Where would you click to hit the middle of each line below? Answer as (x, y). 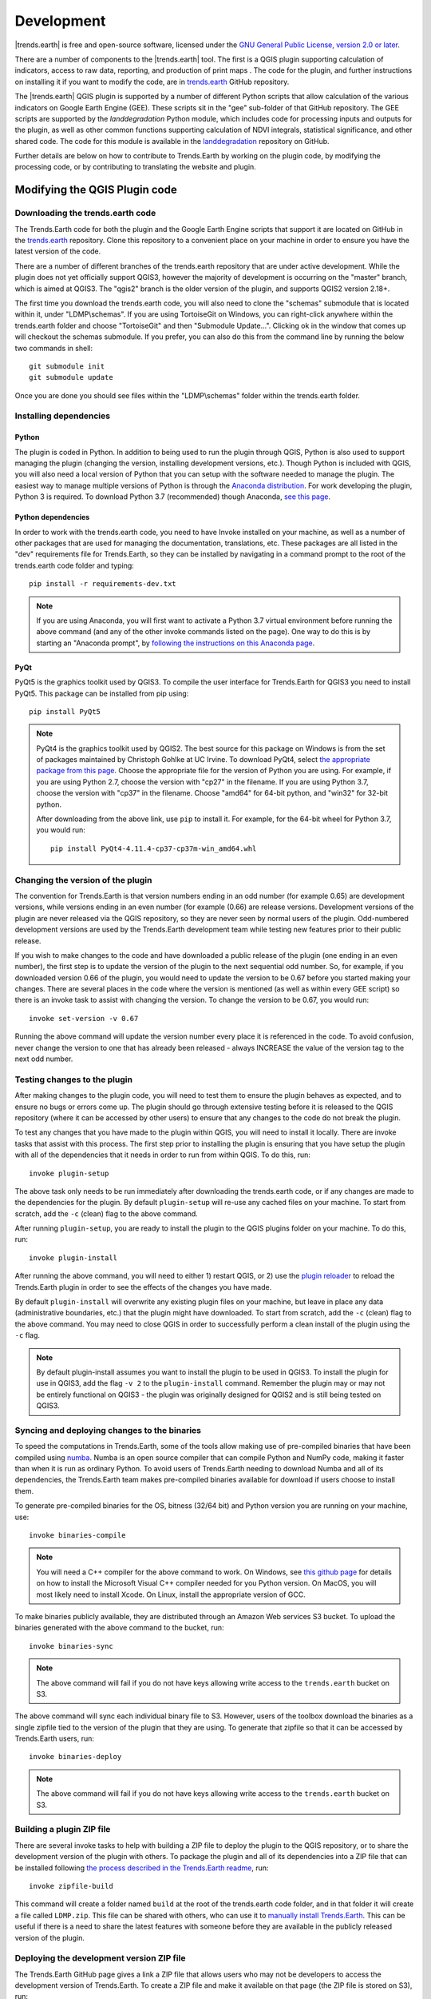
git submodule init (67, 366)
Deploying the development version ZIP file (100, 1958)
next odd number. (44, 1059)
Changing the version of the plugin (83, 880)
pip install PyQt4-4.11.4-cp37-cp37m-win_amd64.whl (154, 848)
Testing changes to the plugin (74, 1079)
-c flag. (27, 1335)
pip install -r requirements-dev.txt (103, 584)
